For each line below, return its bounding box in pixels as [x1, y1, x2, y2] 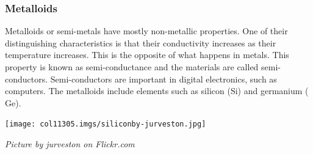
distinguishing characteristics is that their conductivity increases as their [5, 36, 276, 49]
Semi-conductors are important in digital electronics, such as [50, 72, 277, 85]
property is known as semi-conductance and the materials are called [5, 61, 259, 73]
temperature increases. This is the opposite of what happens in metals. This [5, 48, 289, 61]
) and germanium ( [237, 84, 309, 97]
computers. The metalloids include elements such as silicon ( [5, 84, 231, 97]
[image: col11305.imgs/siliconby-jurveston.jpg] [5, 120, 206, 129]
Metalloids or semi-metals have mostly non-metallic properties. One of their [5, 24, 288, 37]
